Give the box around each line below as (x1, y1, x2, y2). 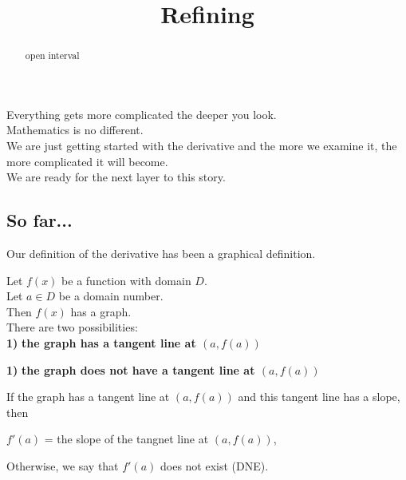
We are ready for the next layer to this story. (6, 169, 226, 185)
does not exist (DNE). (160, 457, 269, 474)
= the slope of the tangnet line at (44, 430, 209, 447)
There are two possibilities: (6, 319, 138, 335)
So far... (6, 208, 73, 232)
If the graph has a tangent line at (6, 388, 170, 405)
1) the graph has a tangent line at (6, 334, 196, 351)
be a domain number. (58, 288, 164, 304)
